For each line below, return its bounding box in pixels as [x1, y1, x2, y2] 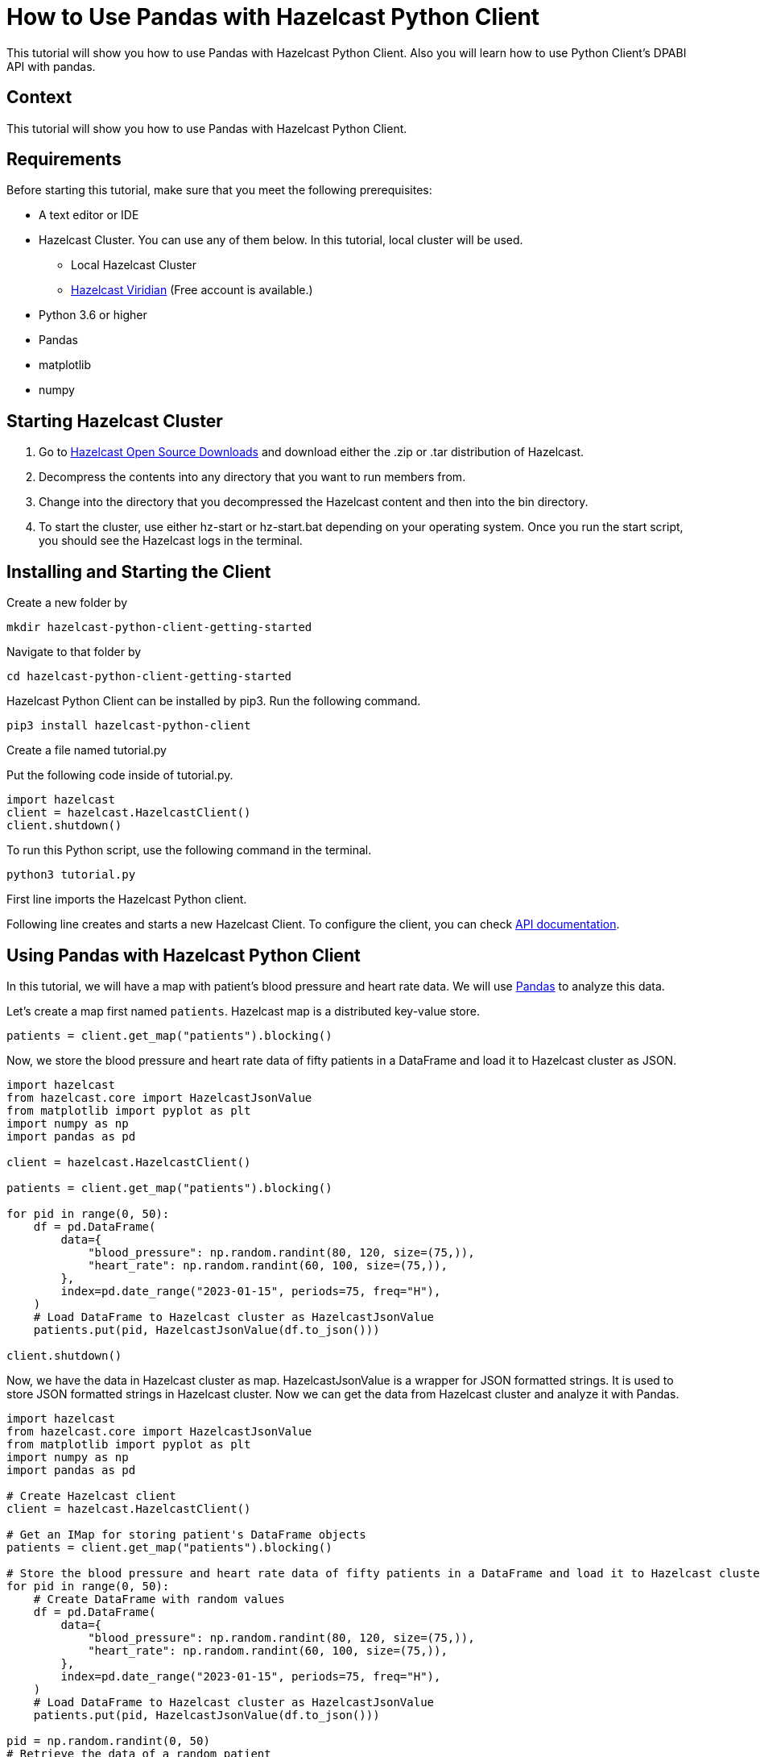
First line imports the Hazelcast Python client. [6, 892, 247, 907]
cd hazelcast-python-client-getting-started [6, 670, 292, 683]
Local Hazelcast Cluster [71, 258, 197, 272]
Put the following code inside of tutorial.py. [6, 768, 233, 783]
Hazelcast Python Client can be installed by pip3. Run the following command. [6, 694, 421, 708]
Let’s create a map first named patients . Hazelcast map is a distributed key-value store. [6, 1003, 480, 1018]
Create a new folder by [6, 596, 128, 610]
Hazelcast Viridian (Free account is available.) [71, 283, 313, 297]
